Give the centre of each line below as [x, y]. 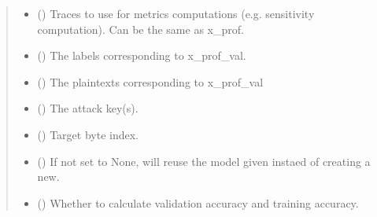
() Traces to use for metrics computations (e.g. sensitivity [176, 13]
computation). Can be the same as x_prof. [140, 29]
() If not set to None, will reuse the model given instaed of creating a [204, 161]
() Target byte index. [88, 134]
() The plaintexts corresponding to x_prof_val [150, 81]
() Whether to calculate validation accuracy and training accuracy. [198, 202]
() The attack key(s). [88, 108]
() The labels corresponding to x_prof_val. [142, 55]
